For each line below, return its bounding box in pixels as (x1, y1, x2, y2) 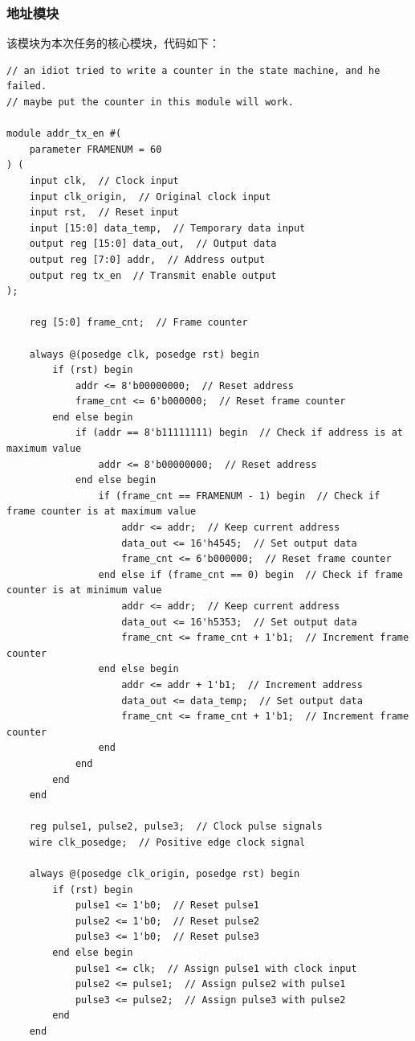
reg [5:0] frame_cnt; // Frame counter (29, 317, 248, 329)
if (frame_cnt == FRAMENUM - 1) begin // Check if (98, 490, 380, 502)
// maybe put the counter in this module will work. (6, 96, 294, 108)
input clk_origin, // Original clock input (29, 191, 271, 203)
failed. (6, 80, 47, 92)
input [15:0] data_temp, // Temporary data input (29, 222, 306, 234)
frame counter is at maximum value (6, 506, 197, 518)
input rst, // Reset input (29, 207, 179, 219)
